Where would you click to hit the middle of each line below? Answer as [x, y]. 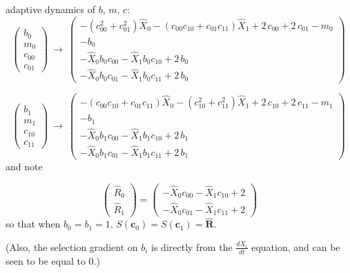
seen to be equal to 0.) [53, 260]
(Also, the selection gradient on [72, 246]
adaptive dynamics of [50, 9]
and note [24, 166]
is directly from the [192, 246]
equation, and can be [296, 246]
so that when [33, 224]
